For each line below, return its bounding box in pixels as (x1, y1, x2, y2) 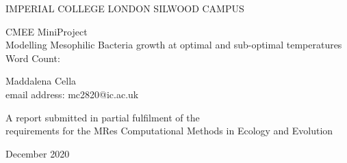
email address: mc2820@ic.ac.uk (5, 87, 139, 101)
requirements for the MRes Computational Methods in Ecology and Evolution (5, 123, 333, 138)
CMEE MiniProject (5, 24, 88, 38)
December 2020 (5, 146, 70, 160)
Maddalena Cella (5, 74, 77, 88)
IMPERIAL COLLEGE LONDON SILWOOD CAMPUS (5, 1, 244, 15)
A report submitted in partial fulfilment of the (5, 110, 200, 124)
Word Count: (5, 50, 60, 65)
